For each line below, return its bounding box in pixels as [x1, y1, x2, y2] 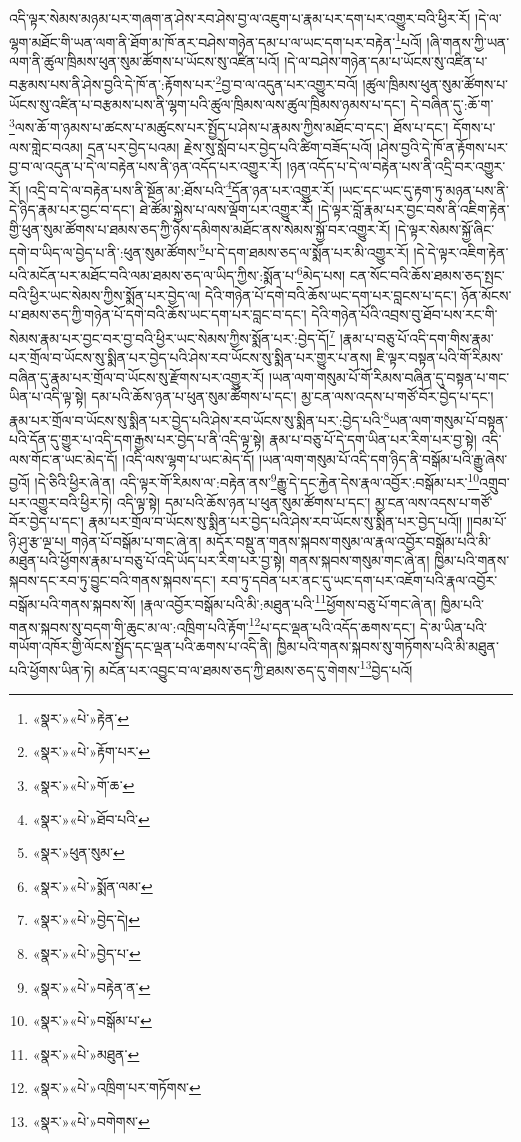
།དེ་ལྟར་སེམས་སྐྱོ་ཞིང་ [395, 218, 495, 239]
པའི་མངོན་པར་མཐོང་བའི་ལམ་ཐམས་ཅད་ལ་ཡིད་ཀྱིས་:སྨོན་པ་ [9, 265, 297, 286]
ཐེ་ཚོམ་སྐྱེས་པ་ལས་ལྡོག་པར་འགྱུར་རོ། [139, 198, 314, 219]
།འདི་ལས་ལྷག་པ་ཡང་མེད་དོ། [122, 448, 255, 469]
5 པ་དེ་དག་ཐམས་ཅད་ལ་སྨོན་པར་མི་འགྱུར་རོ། [199, 239, 409, 262]
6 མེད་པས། [296, 262, 346, 286]
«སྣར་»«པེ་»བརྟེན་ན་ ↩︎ [32, 976, 151, 997]
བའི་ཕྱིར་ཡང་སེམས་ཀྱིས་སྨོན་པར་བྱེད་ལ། [9, 284, 201, 305]
